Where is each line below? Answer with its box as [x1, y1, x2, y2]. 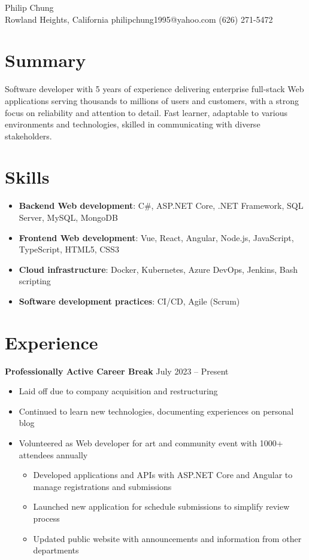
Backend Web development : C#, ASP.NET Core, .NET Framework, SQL [19, 199, 304, 212]
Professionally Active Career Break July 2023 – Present [5, 364, 229, 377]
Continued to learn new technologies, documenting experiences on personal [19, 404, 294, 417]
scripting [19, 275, 51, 287]
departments [33, 544, 79, 556]
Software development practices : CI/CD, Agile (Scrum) [19, 294, 240, 307]
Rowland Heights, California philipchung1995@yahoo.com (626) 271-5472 [5, 13, 273, 25]
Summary [5, 48, 86, 72]
